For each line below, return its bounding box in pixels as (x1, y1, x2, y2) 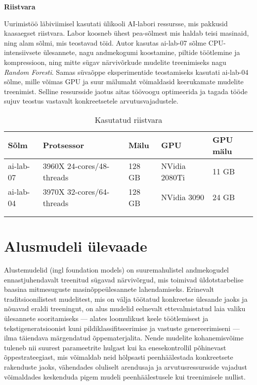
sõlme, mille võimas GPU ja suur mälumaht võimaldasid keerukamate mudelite (4, 76, 244, 87)
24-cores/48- (67, 160, 110, 171)
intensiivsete (4, 47, 41, 57)
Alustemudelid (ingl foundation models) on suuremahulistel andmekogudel (4, 265, 229, 275)
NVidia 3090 (161, 191, 205, 203)
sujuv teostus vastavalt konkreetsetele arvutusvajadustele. (4, 96, 178, 106)
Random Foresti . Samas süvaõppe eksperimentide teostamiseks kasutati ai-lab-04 (4, 66, 249, 77)
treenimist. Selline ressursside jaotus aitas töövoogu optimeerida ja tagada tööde (4, 86, 248, 96)
